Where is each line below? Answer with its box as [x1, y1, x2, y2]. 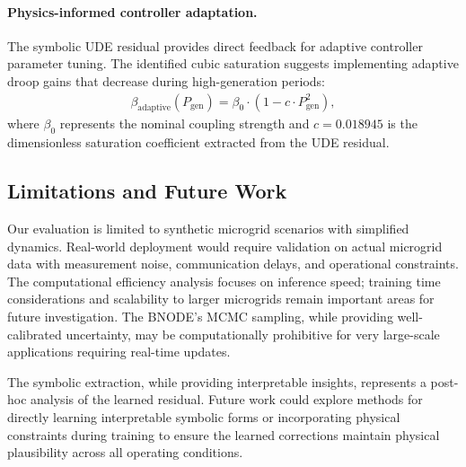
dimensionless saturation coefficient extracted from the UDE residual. [7, 133, 390, 152]
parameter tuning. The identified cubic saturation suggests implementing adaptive [7, 54, 459, 73]
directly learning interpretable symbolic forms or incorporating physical [7, 407, 400, 426]
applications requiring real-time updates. [7, 342, 231, 361]
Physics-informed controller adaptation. [7, 2, 258, 21]
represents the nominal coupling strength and [59, 114, 310, 133]
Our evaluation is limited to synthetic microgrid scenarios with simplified [7, 219, 409, 237]
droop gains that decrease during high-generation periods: [7, 71, 325, 90]
